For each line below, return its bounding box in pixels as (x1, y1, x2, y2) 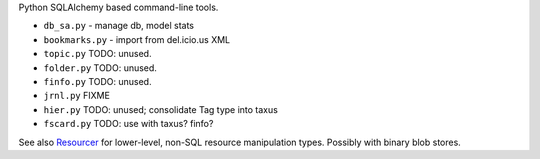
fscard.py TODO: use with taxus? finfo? (43, 118, 214, 130)
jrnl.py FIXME (43, 90, 110, 102)
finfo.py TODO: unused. (43, 75, 152, 87)
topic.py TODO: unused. (43, 48, 152, 60)
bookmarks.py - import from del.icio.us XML (43, 33, 230, 45)
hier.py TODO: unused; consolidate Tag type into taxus (43, 103, 279, 115)
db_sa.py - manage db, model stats (43, 20, 195, 32)
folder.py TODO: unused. (43, 61, 157, 74)
